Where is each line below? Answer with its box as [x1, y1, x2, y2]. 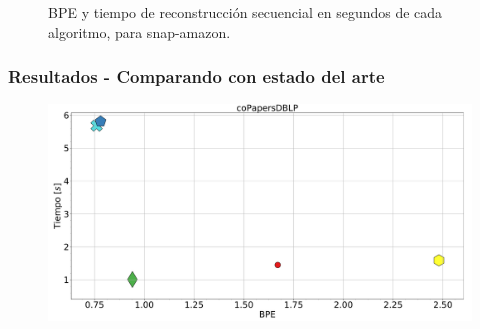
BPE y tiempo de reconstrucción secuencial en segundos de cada [48, 2, 443, 22]
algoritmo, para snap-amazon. [48, 21, 231, 42]
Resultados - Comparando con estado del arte [8, 64, 385, 89]
